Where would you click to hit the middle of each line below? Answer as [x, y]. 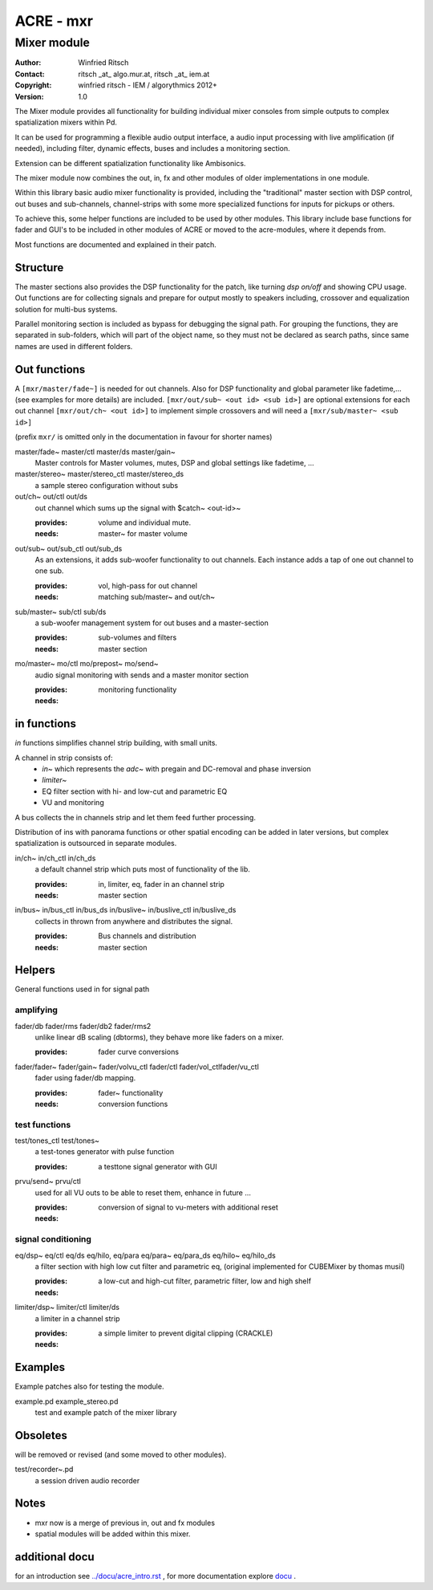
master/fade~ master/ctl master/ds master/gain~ [95, 451]
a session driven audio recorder [87, 1480]
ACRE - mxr [54, 21]
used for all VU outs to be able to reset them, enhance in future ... [143, 1193]
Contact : [30, 74]
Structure [39, 268]
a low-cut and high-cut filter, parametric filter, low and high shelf [205, 1281]
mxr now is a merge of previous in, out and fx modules [125, 1523]
